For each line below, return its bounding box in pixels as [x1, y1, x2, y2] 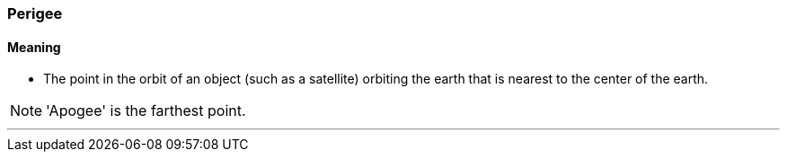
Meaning [7, 39, 61, 55]
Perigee [7, 4, 63, 22]
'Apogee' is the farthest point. [46, 102, 246, 120]
